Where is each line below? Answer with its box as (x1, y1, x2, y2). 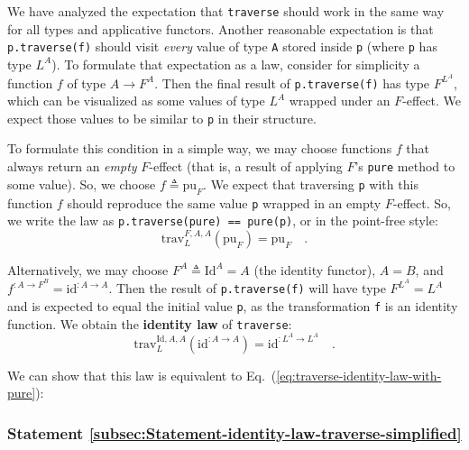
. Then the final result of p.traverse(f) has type (154, 73, 430, 92)
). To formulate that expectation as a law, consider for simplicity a (51, 54, 420, 73)
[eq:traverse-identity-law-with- (276, 365, 442, 384)
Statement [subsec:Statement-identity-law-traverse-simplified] (7, 421, 462, 444)
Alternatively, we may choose (7, 260, 169, 279)
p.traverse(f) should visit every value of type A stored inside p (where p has (7, 37, 437, 56)
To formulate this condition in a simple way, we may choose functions (7, 139, 392, 158)
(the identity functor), (253, 260, 376, 279)
